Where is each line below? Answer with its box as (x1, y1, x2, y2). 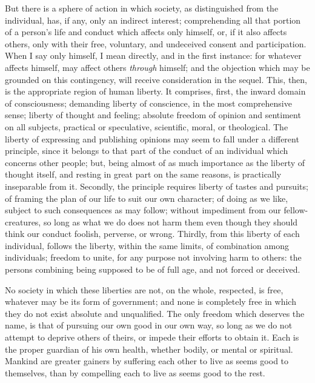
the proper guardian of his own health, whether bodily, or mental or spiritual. (5, 342, 293, 355)
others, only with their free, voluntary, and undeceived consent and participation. (5, 37, 307, 50)
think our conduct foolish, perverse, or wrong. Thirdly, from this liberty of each (5, 227, 300, 240)
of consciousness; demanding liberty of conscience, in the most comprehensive (5, 96, 292, 109)
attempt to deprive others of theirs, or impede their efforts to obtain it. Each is (5, 331, 299, 344)
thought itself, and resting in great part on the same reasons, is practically (5, 168, 282, 181)
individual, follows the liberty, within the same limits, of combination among (5, 239, 289, 251)
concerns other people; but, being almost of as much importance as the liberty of (5, 156, 305, 168)
